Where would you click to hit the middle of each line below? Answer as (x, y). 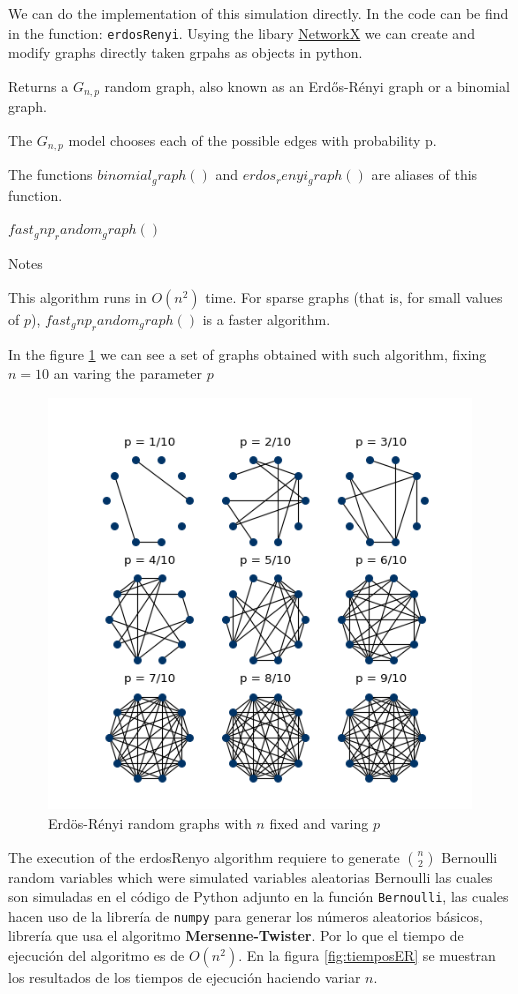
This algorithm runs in (77, 296)
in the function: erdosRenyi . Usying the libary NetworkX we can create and (241, 32)
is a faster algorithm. (266, 318)
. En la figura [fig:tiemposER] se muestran (367, 955)
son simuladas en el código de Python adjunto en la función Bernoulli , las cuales (258, 896)
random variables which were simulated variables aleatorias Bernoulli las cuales (250, 876)
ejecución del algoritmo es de (96, 955)
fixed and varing (319, 822)
